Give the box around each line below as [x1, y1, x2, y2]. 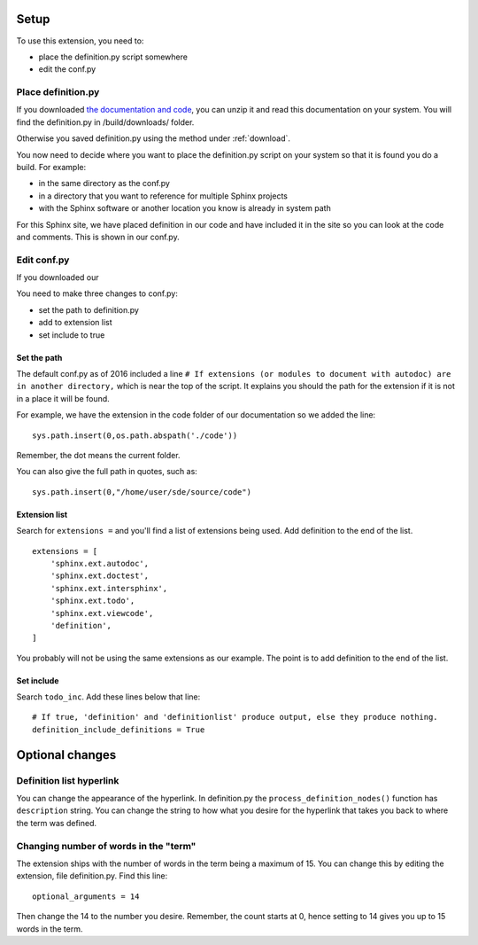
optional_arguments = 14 [32, 891, 140, 902]
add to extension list [38, 317, 112, 328]
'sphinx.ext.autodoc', [50, 558, 150, 568]
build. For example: [16, 162, 87, 172]
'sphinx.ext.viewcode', [50, 608, 154, 618]
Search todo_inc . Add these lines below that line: [16, 691, 201, 702]
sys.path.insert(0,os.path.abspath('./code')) [32, 430, 238, 441]
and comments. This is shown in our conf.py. [16, 231, 181, 242]
